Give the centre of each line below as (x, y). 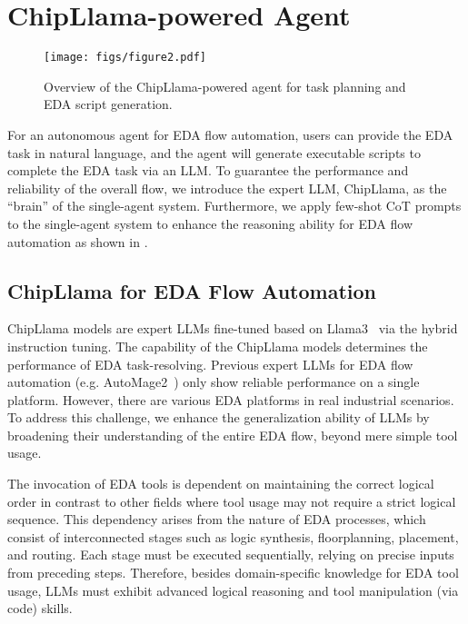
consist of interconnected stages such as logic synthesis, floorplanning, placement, (233, 536)
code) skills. (40, 608)
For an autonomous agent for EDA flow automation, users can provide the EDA (230, 134)
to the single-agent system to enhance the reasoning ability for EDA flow (210, 223)
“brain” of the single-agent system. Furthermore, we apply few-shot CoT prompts (234, 206)
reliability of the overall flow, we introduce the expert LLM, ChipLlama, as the (227, 188)
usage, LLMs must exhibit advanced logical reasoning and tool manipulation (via (233, 590)
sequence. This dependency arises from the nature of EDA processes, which (217, 519)
